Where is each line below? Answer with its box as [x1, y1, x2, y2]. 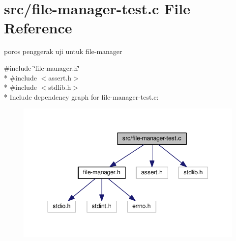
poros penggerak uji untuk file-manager [4, 46, 122, 56]
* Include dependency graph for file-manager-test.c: [4, 91, 159, 102]
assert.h [48, 72, 72, 82]
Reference [4, 18, 72, 38]
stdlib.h [48, 82, 71, 92]
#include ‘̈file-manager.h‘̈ [4, 62, 80, 73]
